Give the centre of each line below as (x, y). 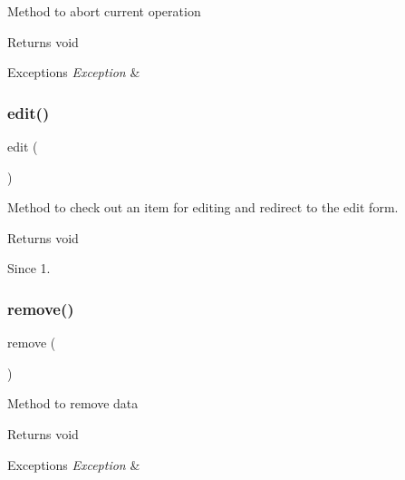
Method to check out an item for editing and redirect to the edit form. (203, 207)
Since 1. (29, 268)
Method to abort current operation (104, 11)
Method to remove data (73, 403)
